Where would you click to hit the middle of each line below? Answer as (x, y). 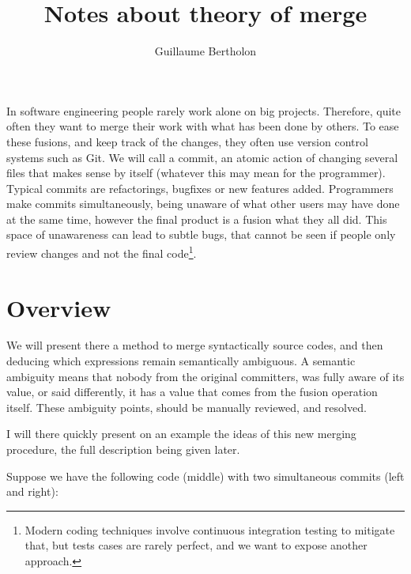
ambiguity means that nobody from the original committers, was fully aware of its (205, 376)
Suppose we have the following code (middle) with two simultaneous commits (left (205, 476)
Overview (59, 307)
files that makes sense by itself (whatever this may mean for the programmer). (196, 173)
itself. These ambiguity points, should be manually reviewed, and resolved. (187, 407)
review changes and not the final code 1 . (102, 252)
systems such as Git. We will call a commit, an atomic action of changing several (202, 157)
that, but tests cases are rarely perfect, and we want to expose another (196, 545)
